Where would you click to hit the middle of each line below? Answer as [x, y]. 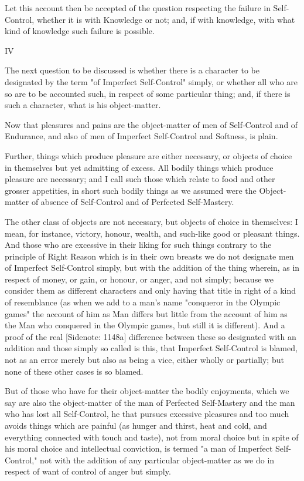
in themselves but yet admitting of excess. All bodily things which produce [139, 167]
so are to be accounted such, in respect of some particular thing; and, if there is [148, 93]
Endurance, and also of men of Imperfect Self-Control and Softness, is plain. [141, 136]
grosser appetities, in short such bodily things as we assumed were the [131, 190]
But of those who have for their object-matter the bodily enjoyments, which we [147, 391]
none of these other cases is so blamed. [74, 371]
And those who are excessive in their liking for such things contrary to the [138, 245]
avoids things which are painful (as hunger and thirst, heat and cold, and [136, 425]
